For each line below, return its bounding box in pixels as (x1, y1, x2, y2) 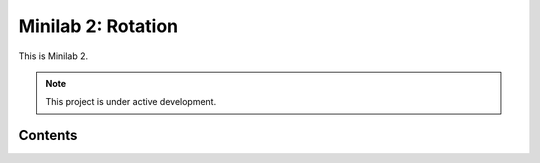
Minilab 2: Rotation (18, 15, 179, 37)
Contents (18, 127, 78, 144)
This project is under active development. (45, 96, 217, 108)
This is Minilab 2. (18, 50, 89, 62)
